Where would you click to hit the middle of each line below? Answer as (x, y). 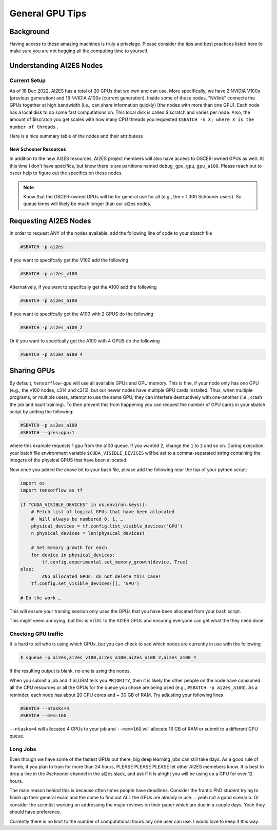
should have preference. (35, 812)
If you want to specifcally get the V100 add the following (69, 260)
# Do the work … (41, 598)
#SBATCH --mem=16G (43, 715)
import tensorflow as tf (52, 490)
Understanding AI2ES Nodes (56, 66)
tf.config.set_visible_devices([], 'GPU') (85, 584)
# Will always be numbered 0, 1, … (77, 519)
